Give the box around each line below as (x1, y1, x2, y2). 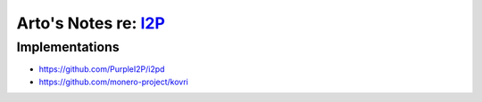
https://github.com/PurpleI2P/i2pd (38, 64, 165, 75)
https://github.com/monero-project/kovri (38, 76, 189, 87)
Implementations (16, 39, 120, 55)
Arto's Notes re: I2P (16, 13, 165, 33)
